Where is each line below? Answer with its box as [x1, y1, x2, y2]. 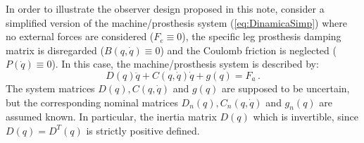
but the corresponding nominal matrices [6, 94, 178, 109]
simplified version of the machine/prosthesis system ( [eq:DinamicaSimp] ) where [6, 15, 348, 30]
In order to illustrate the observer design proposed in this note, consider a [6, 1, 325, 15]
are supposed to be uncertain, [222, 80, 350, 95]
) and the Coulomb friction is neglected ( [160, 42, 337, 57]
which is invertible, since [253, 109, 358, 124]
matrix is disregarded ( [6, 42, 104, 57]
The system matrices [6, 80, 95, 95]
